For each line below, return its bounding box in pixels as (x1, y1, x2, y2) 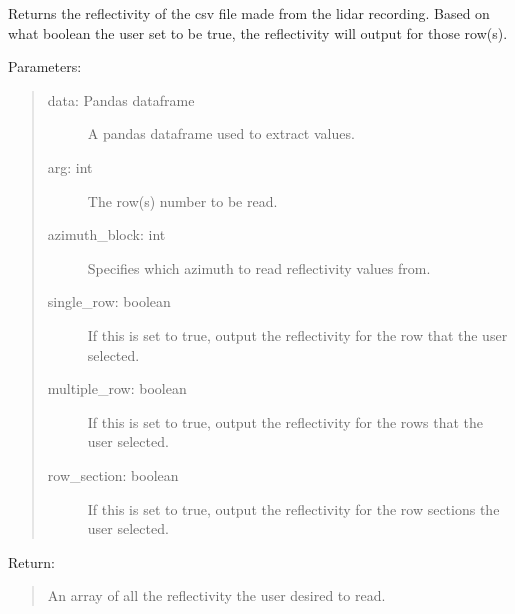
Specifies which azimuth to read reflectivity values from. (87, 257, 431, 278)
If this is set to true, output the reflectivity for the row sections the (87, 498, 500, 519)
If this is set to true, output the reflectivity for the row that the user (87, 324, 508, 345)
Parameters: (8, 56, 82, 77)
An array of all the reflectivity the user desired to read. (47, 585, 386, 606)
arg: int (47, 156, 93, 177)
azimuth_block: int (47, 224, 166, 245)
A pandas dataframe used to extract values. (87, 123, 355, 144)
